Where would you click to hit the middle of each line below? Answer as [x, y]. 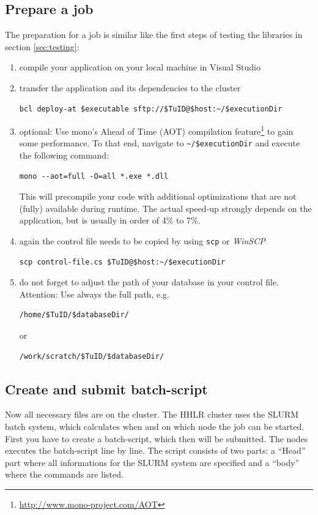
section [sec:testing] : [42, 46]
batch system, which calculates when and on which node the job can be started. [155, 427]
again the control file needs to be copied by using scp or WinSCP [142, 241]
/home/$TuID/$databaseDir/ [74, 315]
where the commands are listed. [64, 474]
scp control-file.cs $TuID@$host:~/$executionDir [122, 262]
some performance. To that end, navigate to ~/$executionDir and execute [160, 143]
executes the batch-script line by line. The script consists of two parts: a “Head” [155, 450]
